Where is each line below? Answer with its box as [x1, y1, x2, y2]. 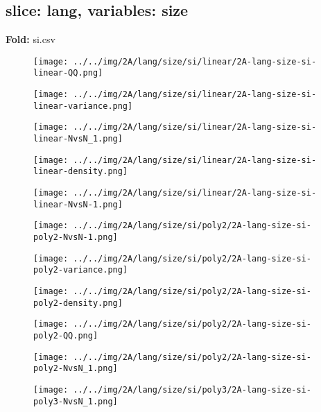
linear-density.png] [33, 166, 128, 177]
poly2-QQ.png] [33, 330, 98, 341]
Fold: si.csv [6, 32, 55, 46]
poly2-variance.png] [33, 265, 128, 275]
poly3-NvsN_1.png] [33, 396, 118, 406]
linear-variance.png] [33, 101, 133, 111]
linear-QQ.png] [33, 68, 103, 78]
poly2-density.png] [33, 298, 123, 308]
